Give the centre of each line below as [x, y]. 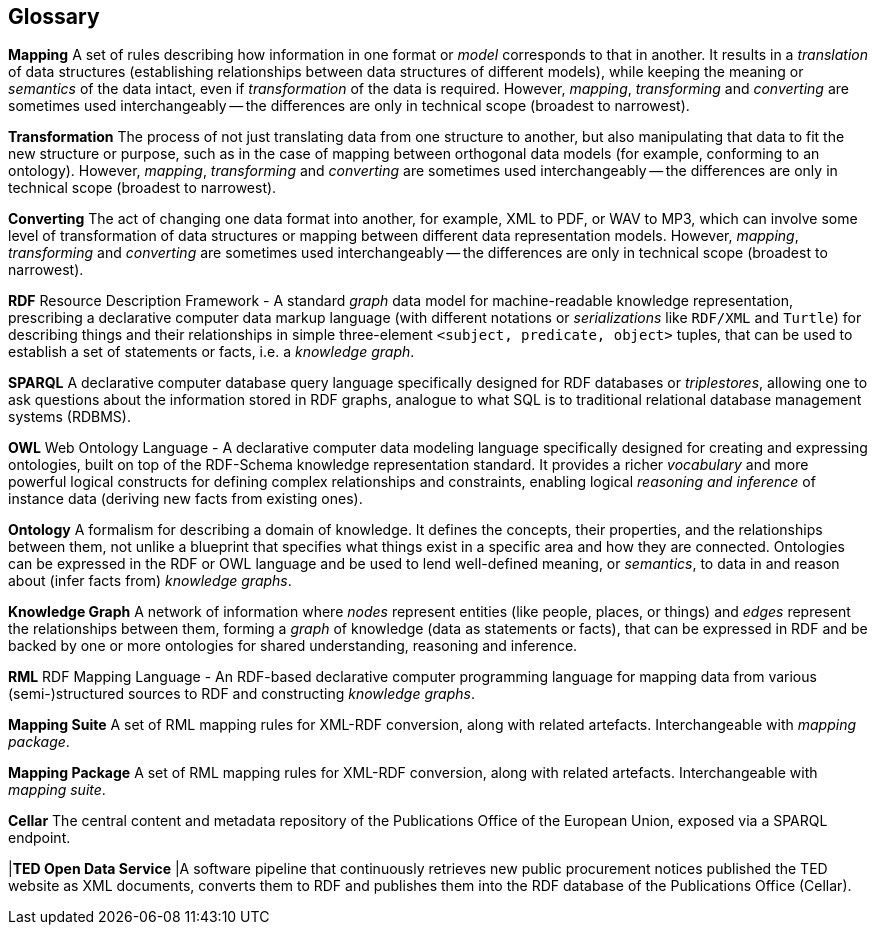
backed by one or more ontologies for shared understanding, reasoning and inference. [293, 646]
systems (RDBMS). [69, 417]
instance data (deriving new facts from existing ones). [185, 499]
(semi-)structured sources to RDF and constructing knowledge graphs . [241, 694]
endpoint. [39, 838]
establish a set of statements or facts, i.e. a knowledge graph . [211, 352]
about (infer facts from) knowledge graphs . [150, 581]
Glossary [54, 16]
